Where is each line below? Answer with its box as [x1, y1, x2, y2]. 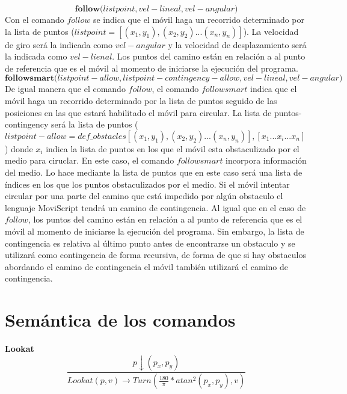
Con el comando [5, 13, 64, 25]
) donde [5, 142, 33, 155]
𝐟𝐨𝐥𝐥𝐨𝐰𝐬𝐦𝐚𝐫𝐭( [5, 74, 58, 83]
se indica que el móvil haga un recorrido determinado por [93, 13, 305, 25]
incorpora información [226, 154, 307, 167]
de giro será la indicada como [5, 38, 113, 51]
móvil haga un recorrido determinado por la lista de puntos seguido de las [5, 94, 277, 106]
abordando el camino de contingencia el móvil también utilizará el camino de [5, 260, 289, 272]
